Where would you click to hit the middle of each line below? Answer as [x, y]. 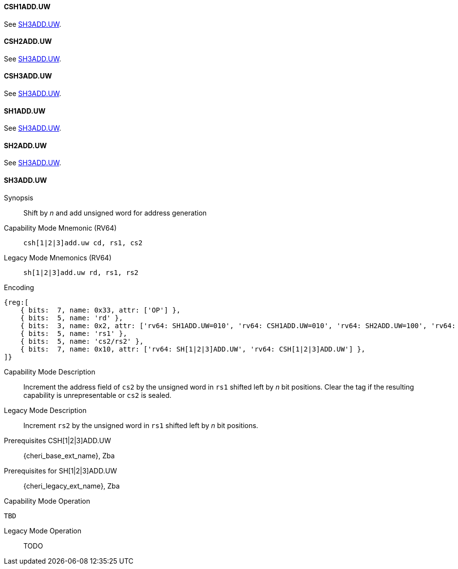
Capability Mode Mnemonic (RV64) [60, 228]
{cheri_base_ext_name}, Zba [69, 455]
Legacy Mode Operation [43, 530]
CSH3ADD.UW [28, 76]
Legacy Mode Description [45, 410]
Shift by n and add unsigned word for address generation [115, 213]
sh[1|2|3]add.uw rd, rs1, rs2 [81, 272]
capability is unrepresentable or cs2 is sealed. [97, 395]
